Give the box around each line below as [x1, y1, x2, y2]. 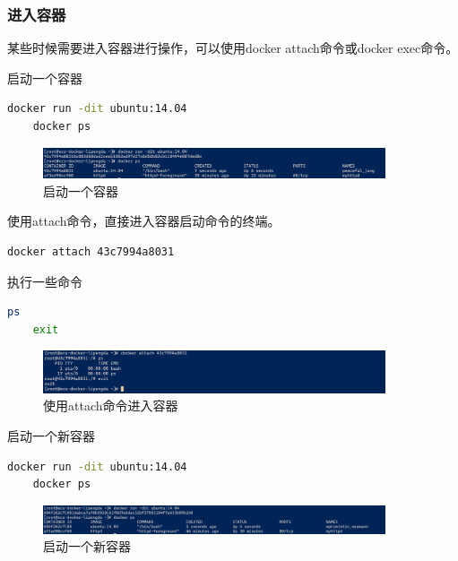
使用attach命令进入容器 [43, 396, 178, 415]
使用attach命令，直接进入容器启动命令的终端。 [7, 211, 281, 230]
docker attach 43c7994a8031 [7, 246, 175, 259]
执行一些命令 [7, 272, 82, 290]
